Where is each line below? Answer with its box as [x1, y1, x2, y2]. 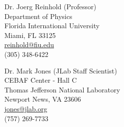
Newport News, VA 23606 [4, 94, 81, 104]
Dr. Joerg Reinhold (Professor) [4, 1, 96, 11]
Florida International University [4, 20, 100, 31]
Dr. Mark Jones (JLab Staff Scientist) [4, 65, 117, 75]
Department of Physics [4, 11, 72, 21]
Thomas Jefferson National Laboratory [4, 84, 120, 94]
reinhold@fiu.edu [4, 39, 54, 50]
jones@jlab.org [4, 103, 48, 113]
